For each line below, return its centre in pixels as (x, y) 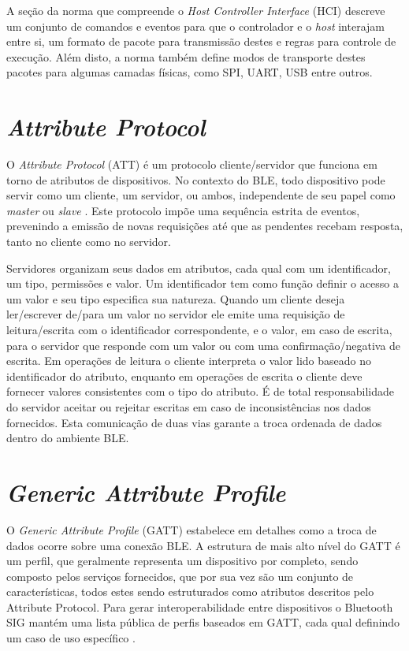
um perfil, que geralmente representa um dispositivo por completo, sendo (182, 561)
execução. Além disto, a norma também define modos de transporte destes (186, 56)
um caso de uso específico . (71, 638)
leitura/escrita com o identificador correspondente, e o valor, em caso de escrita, (199, 330)
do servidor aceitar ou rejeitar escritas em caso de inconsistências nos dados (189, 407)
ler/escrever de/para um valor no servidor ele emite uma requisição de (176, 314)
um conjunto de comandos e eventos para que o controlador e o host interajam (195, 26)
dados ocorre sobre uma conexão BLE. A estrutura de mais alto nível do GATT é (203, 545)
